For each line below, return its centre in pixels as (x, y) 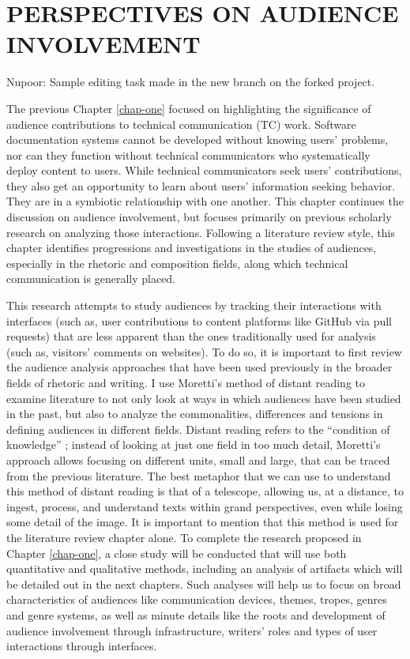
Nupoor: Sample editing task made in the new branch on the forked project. (191, 82)
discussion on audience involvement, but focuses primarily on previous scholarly (199, 217)
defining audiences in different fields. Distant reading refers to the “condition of (198, 429)
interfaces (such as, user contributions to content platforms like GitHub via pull (199, 320)
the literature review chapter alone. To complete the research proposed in (184, 537)
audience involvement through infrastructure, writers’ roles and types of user (192, 630)
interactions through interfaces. (82, 646)
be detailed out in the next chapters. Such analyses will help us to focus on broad (204, 584)
